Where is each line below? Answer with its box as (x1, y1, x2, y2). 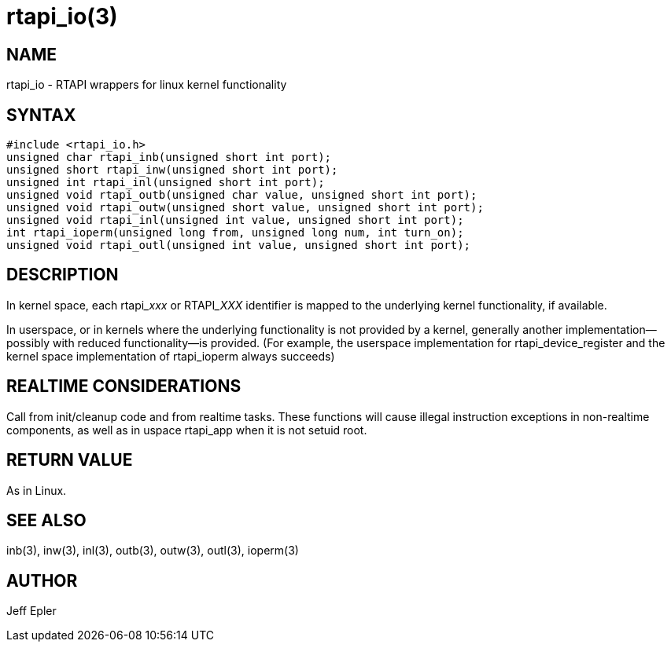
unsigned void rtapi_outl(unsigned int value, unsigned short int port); (6, 239, 471, 252)
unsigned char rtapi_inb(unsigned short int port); (6, 151, 332, 164)
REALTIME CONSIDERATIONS (6, 376, 241, 397)
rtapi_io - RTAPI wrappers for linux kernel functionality (6, 78, 287, 92)
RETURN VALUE (6, 450, 133, 470)
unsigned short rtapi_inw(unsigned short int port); (6, 163, 338, 177)
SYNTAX (6, 104, 76, 125)
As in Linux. (6, 483, 67, 497)
